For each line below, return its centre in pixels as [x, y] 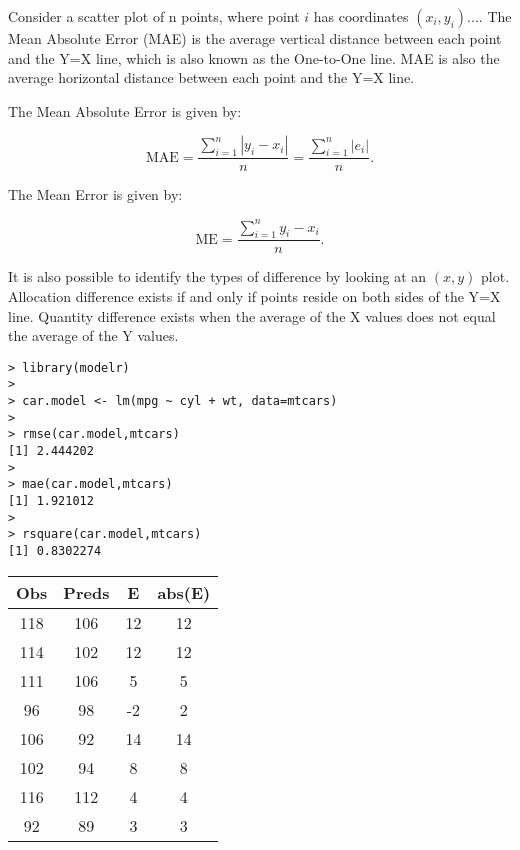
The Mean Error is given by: [95, 194]
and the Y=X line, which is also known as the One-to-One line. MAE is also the [254, 57]
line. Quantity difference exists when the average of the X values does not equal [252, 315]
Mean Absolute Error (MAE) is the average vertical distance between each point [255, 38]
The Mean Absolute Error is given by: [125, 110]
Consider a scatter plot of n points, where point [154, 16]
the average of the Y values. [93, 335]
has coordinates [361, 16]
